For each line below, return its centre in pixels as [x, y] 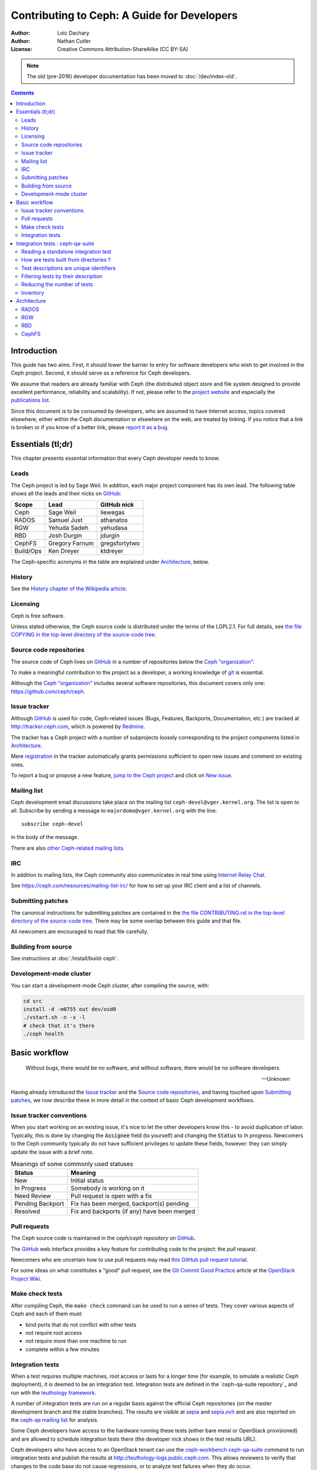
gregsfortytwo [120, 543]
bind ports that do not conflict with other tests [81, 1324]
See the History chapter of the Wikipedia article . [69, 589]
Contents [23, 93]
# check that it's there [59, 1025]
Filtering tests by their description [62, 276]
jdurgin [110, 536]
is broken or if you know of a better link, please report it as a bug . [90, 427]
